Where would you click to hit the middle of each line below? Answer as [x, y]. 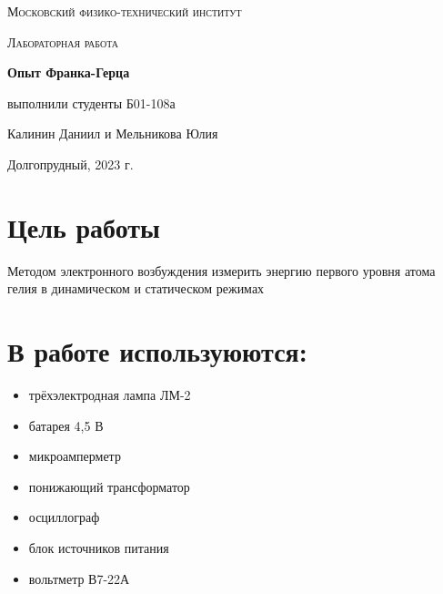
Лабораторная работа [63, 41]
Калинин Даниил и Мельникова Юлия [113, 133]
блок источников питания [99, 547]
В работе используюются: [157, 351]
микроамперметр [75, 456]
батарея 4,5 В [66, 425]
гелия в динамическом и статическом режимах [136, 288]
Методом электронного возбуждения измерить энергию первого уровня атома [221, 270]
